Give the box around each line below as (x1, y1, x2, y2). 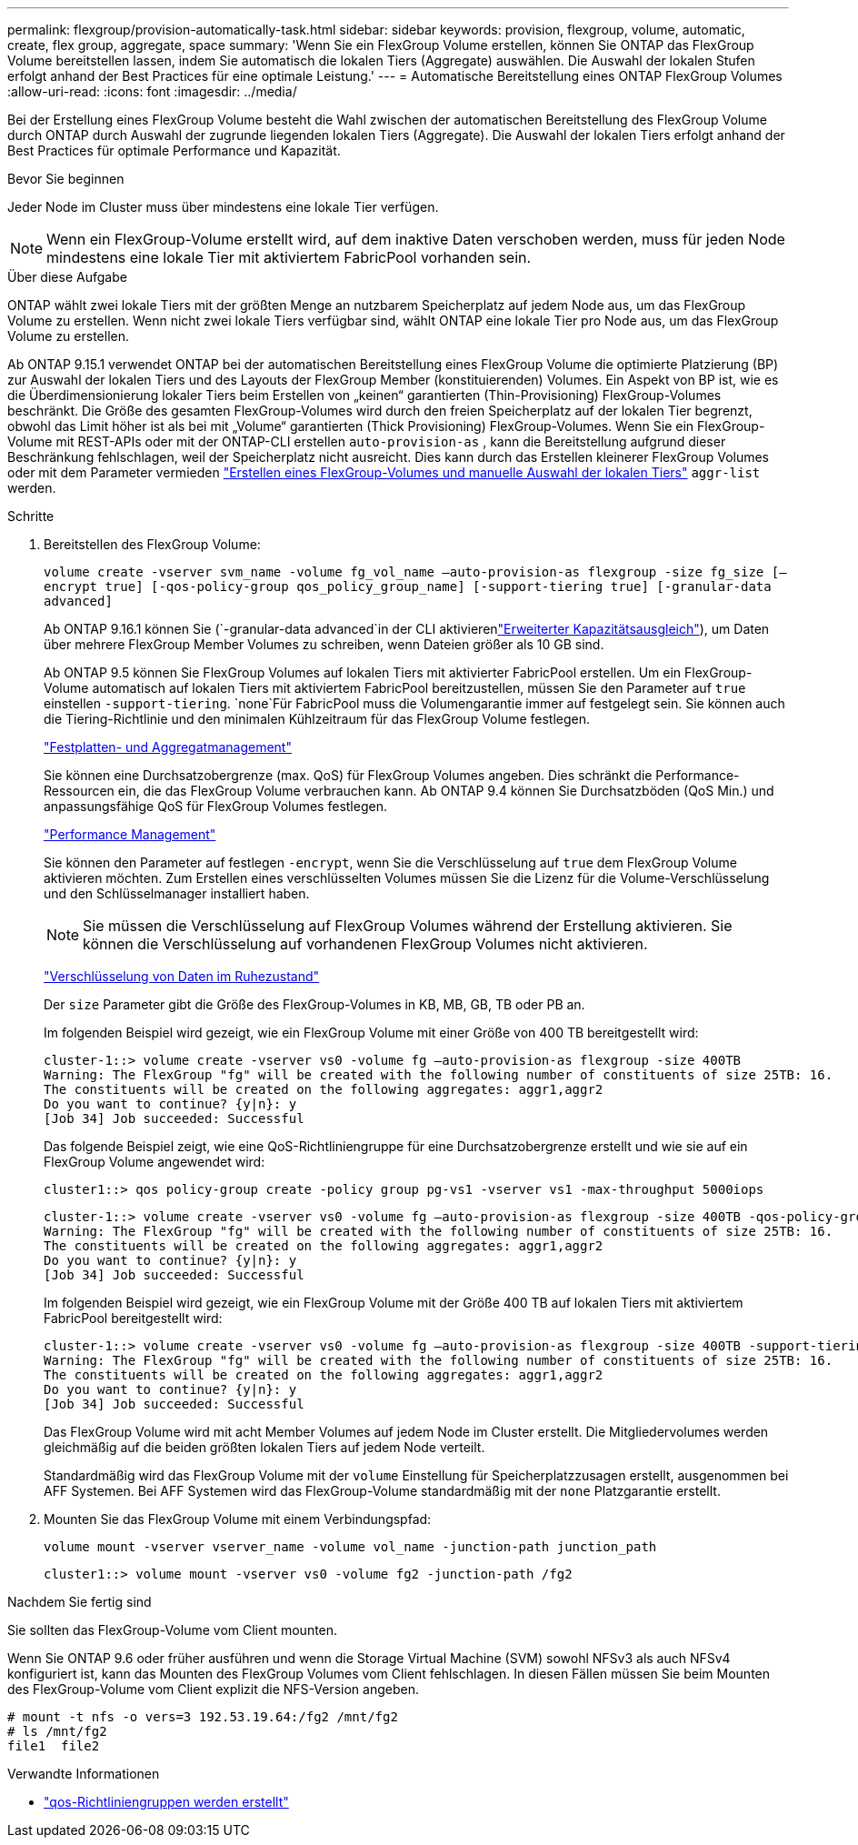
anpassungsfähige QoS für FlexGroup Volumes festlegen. (44, 798, 387, 814)
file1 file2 (7, 1739, 100, 1753)
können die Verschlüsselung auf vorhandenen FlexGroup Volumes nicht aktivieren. (83, 935, 648, 953)
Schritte (7, 508, 55, 524)
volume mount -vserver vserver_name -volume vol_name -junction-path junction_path (44, 1539, 657, 1554)
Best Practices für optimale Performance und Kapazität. (7, 143, 341, 158)
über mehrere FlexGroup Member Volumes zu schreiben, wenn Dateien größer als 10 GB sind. (44, 637, 604, 652)
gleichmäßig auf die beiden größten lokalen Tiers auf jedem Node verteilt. (44, 1439, 485, 1455)
